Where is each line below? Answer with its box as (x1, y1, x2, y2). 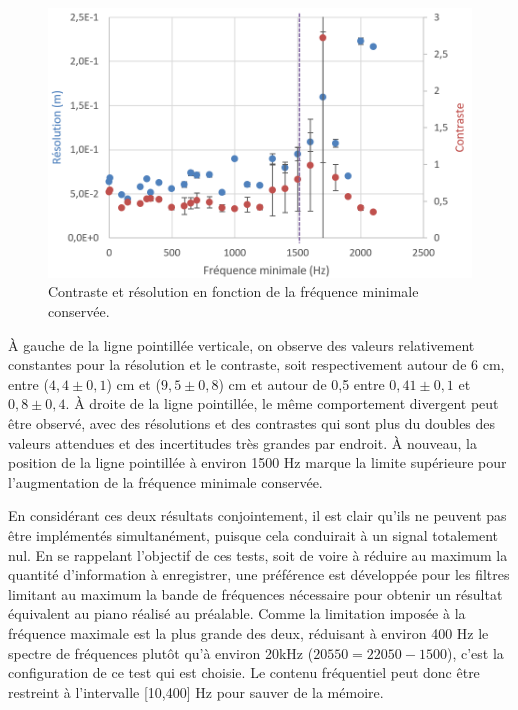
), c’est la (446, 642, 504, 663)
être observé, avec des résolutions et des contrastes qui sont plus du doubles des (8, 413, 496, 434)
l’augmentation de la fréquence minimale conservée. (8, 471, 323, 492)
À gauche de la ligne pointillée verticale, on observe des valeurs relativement (8, 334, 475, 355)
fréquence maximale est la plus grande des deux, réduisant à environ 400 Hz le (8, 622, 489, 643)
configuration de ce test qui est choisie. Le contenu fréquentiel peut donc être (8, 662, 480, 683)
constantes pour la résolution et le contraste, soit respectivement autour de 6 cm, (8, 354, 505, 375)
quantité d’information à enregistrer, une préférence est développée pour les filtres (8, 564, 510, 585)
